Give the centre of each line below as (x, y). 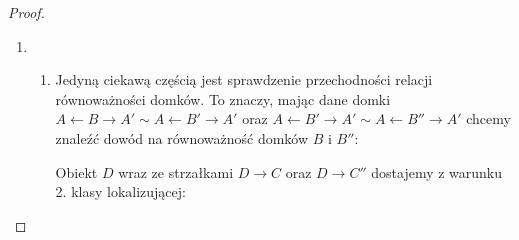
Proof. (26, 12)
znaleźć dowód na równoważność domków (182, 137)
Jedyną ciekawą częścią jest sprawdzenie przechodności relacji (244, 79)
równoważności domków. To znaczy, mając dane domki (223, 98)
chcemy (488, 118)
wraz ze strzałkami (176, 171)
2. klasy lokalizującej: (120, 191)
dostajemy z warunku (437, 171)
